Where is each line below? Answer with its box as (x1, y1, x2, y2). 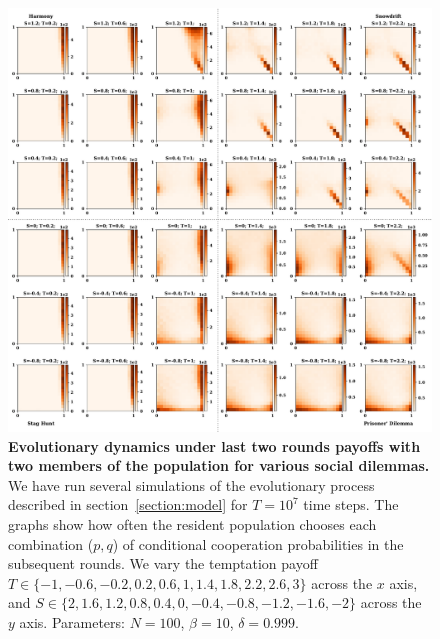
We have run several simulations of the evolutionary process (8, 474, 375, 495)
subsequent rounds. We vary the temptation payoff (8, 553, 318, 574)
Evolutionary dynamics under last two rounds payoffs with (8, 435, 421, 456)
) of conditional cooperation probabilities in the (112, 533, 404, 554)
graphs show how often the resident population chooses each (8, 513, 377, 534)
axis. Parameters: (19, 611, 125, 632)
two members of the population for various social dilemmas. (8, 455, 430, 476)
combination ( (8, 533, 94, 554)
